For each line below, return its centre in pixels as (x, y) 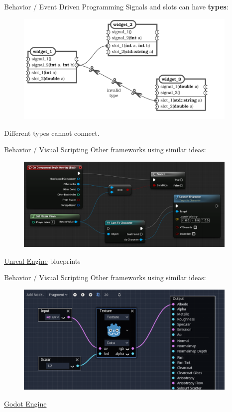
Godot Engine (25, 404)
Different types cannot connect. (52, 133)
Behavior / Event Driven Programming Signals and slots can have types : (116, 6)
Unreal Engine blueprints (42, 260)
